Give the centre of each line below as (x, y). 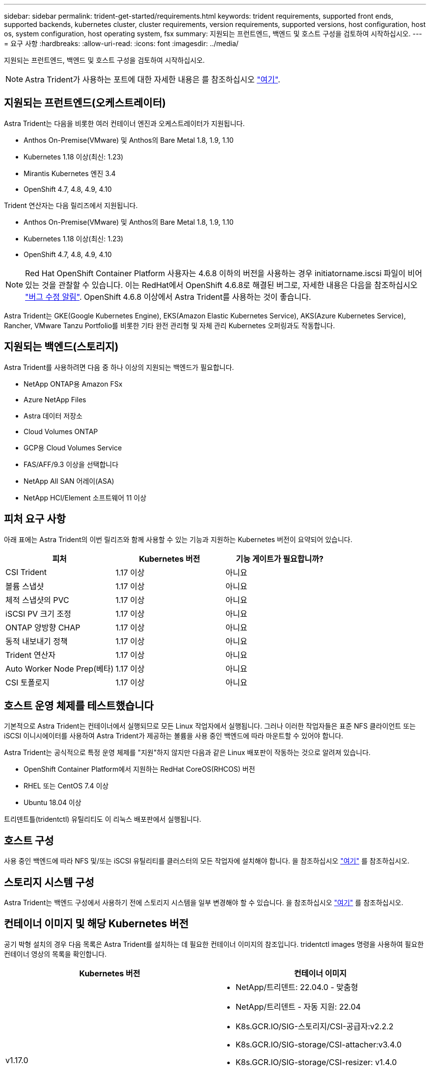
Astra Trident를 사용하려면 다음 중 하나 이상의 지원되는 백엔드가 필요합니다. (119, 367)
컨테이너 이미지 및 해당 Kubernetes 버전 (96, 924)
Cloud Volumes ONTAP (61, 431)
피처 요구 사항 (35, 519)
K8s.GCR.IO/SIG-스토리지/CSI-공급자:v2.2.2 (315, 1026)
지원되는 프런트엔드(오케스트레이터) (85, 103)
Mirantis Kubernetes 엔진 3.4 (70, 173)
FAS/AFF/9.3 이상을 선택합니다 (71, 464)
